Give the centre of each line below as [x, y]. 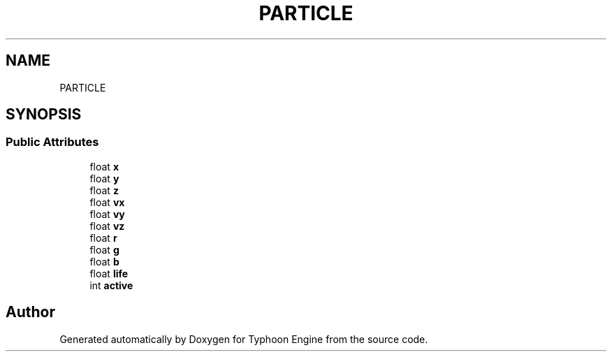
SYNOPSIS [44, 115]
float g [104, 249]
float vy [107, 214]
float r [103, 238]
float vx [107, 202]
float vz [107, 226]
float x [104, 166]
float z [104, 190]
